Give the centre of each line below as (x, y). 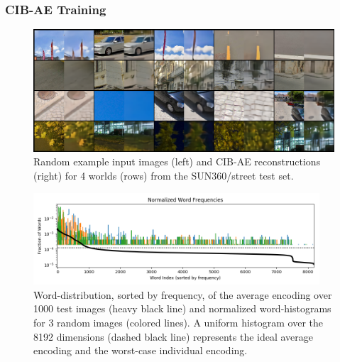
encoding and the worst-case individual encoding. (141, 350)
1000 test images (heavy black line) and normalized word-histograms (182, 308)
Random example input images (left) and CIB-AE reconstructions (177, 161)
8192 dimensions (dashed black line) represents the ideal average (174, 336)
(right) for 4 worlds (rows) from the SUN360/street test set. (164, 176)
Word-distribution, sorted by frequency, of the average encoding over (183, 294)
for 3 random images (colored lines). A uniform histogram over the (179, 322)
